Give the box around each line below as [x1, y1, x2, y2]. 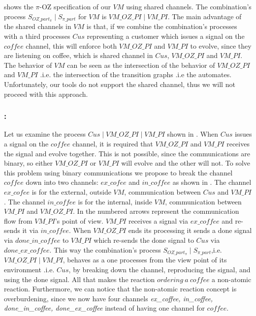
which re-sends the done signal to [94, 234, 194, 245]
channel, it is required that [72, 139, 153, 149]
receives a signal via [128, 215, 189, 226]
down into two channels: [26, 177, 98, 187]
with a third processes [4, 31, 70, 41]
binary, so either [4, 158, 53, 168]
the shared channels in [4, 21, 71, 31]
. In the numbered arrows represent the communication [73, 206, 239, 216]
